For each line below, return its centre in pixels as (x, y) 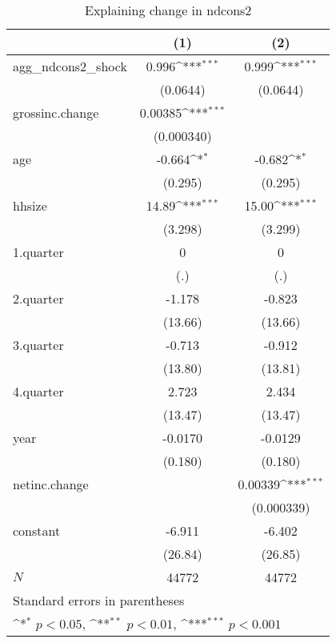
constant (37, 530)
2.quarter (38, 298)
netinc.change (51, 484)
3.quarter (38, 345)
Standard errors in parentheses (99, 600)
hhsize (30, 205)
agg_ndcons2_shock (70, 66)
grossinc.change (56, 113)
